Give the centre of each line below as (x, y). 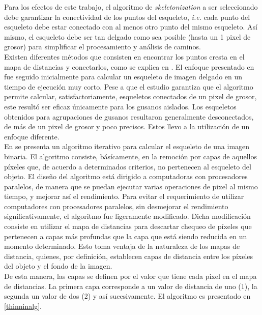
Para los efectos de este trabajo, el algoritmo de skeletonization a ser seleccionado (131, 7)
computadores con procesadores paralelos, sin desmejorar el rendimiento (116, 206)
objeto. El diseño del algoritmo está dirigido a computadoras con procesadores (126, 176)
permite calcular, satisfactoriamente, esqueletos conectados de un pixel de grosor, (130, 96)
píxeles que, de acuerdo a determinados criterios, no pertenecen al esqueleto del (128, 166)
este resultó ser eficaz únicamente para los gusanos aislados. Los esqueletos (120, 106)
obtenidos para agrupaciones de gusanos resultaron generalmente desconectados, (129, 116)
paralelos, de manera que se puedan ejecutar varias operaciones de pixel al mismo (131, 186)
